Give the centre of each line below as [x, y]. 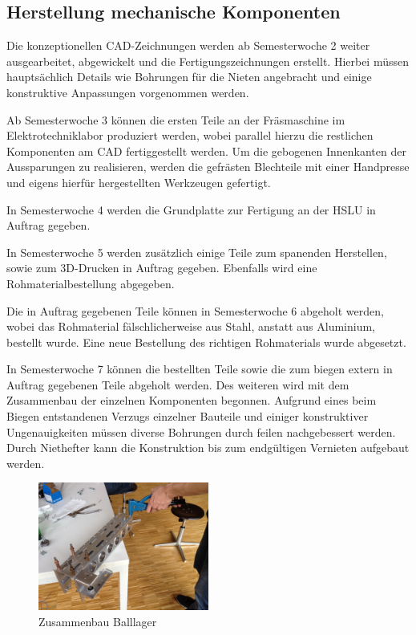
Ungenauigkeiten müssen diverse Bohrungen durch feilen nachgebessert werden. [201, 431]
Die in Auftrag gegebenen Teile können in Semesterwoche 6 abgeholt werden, [195, 310]
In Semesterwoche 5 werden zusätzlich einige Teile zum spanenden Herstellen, [197, 252]
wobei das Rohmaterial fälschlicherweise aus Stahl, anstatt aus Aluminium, [191, 326]
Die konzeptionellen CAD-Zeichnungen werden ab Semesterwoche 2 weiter [188, 45]
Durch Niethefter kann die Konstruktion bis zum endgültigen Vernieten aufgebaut [208, 448]
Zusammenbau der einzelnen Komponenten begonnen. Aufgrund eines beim [192, 400]
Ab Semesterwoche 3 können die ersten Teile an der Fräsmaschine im [176, 119]
